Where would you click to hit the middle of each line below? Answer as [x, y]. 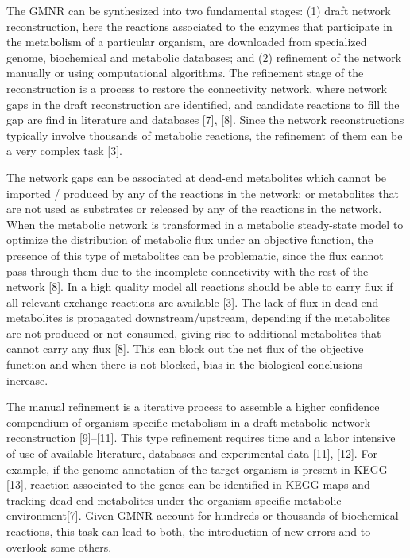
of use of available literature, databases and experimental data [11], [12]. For [192, 453]
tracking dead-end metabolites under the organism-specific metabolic [174, 500]
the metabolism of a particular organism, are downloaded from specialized [187, 42]
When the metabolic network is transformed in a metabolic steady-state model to [205, 224]
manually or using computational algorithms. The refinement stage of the [185, 73]
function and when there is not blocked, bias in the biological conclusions [184, 364]
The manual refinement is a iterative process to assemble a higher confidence [193, 407]
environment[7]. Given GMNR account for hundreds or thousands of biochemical [203, 515]
